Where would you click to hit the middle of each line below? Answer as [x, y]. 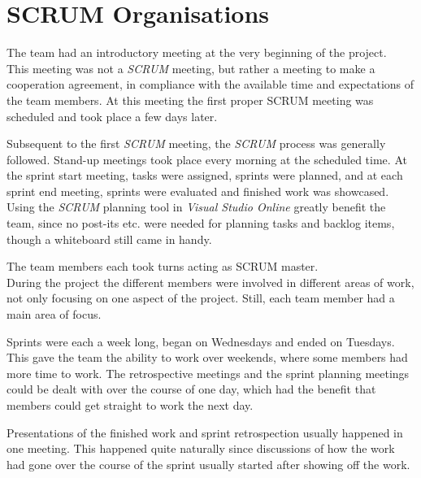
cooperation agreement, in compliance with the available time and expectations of [210, 84]
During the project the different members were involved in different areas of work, [210, 282]
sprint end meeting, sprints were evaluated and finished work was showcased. [198, 191]
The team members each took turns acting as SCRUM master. [163, 266]
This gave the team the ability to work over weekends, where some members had [207, 357]
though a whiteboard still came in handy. [109, 239]
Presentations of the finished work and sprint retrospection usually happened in [205, 432]
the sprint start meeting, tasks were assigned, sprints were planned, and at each [205, 175]
